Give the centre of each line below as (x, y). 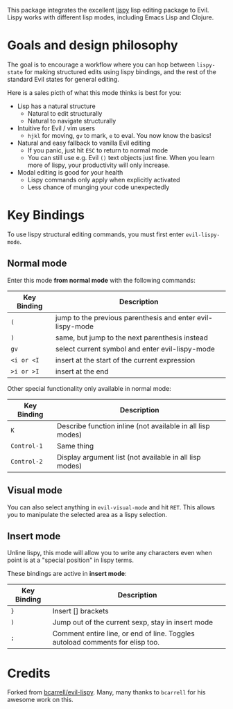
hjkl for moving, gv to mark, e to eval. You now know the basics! (119, 135)
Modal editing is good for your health (70, 172)
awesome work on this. (41, 700)
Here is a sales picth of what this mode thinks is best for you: (94, 92)
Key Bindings (46, 215)
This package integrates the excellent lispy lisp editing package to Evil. (108, 10)
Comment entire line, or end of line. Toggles (124, 633)
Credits (29, 673)
